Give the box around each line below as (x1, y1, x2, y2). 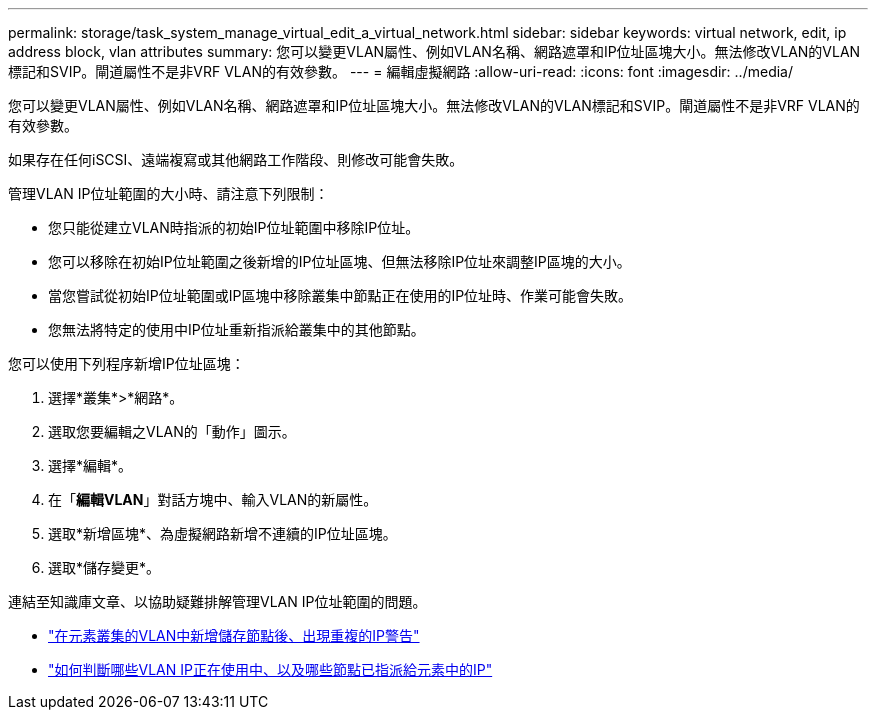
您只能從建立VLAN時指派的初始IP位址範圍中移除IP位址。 (48, 219, 420, 236)
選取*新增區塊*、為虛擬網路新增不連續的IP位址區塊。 (48, 525, 397, 542)
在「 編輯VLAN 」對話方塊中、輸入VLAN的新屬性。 (48, 491, 378, 508)
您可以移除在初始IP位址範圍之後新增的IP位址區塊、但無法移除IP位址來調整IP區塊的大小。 (48, 253, 631, 270)
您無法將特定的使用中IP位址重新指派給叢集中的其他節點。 (48, 321, 425, 338)
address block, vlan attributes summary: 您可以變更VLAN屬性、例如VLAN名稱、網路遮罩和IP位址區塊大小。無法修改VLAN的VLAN (8, 43, 861, 60)
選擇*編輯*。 (48, 457, 133, 474)
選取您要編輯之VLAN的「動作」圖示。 (48, 423, 296, 440)
